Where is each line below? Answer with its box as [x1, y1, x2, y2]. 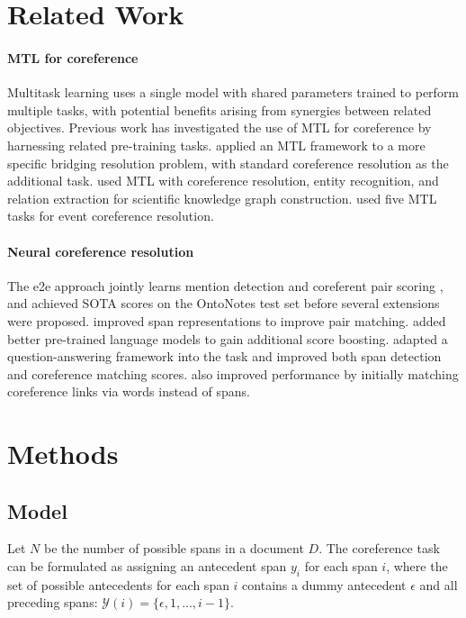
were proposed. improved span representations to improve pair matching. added [7, 311, 446, 330]
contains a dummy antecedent [242, 575, 407, 594]
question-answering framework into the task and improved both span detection [7, 347, 442, 366]
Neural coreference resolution [7, 241, 194, 260]
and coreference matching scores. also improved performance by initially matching [7, 364, 459, 383]
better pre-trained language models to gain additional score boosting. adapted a [7, 329, 448, 348]
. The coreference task [318, 539, 440, 558]
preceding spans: [7, 593, 98, 612]
